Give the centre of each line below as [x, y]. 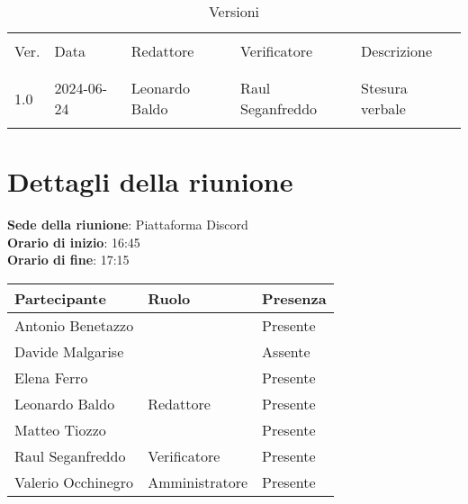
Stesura [384, 88]
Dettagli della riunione [150, 181]
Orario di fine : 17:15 [68, 260]
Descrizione [397, 51]
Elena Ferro [51, 377]
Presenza [294, 298]
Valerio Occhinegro [74, 481]
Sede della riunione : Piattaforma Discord [128, 225]
